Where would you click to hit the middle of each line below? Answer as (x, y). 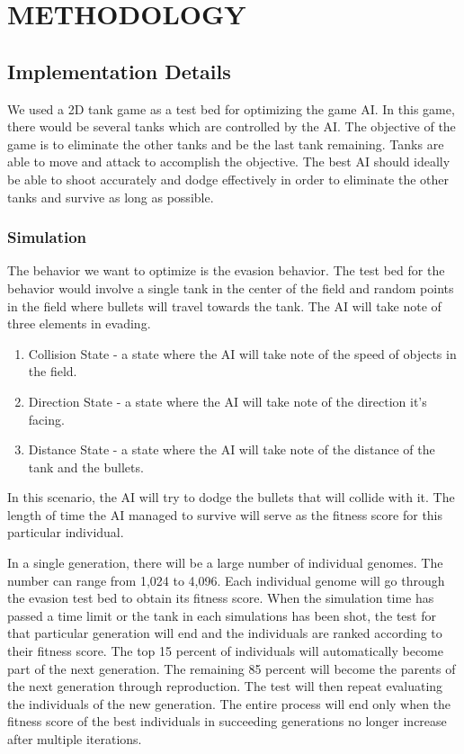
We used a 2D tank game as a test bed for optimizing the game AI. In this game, (231, 108)
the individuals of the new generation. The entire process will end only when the (229, 703)
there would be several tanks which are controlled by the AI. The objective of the (232, 126)
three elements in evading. (79, 323)
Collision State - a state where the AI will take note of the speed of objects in (242, 353)
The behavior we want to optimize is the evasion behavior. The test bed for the (226, 270)
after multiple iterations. (75, 739)
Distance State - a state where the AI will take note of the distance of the (232, 449)
